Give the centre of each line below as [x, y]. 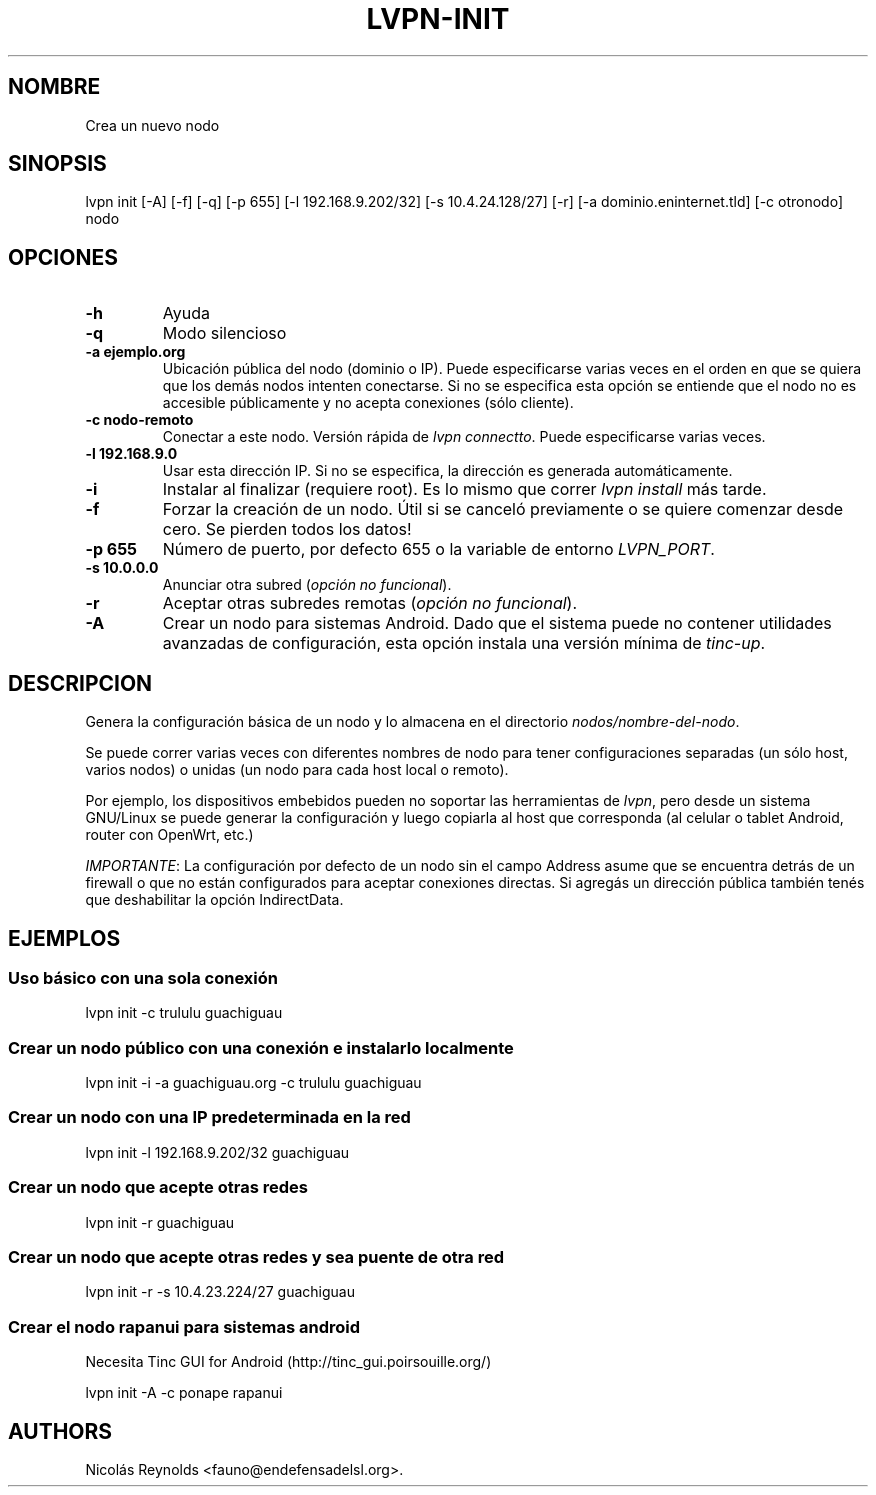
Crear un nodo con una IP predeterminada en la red [209, 1117]
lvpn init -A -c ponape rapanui [184, 1393]
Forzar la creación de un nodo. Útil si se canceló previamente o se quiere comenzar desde [503, 509]
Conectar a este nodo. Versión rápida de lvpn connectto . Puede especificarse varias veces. [464, 437]
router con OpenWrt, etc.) [169, 835]
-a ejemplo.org [135, 352]
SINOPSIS [57, 164]
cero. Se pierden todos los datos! [287, 529]
